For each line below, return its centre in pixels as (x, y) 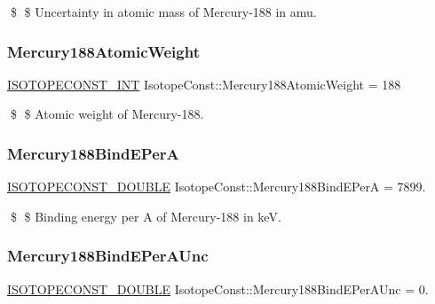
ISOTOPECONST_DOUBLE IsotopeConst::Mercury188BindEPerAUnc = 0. (218, 288)
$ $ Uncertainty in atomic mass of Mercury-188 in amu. (163, 12)
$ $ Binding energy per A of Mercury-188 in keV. (146, 216)
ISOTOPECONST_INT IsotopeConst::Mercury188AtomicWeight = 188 (204, 84)
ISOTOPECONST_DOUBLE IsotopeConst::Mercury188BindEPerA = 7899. (217, 187)
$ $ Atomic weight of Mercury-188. (107, 114)
